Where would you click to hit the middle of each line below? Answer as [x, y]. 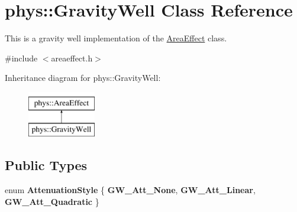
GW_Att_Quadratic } [52, 201]
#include [21, 58]
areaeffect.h [72, 58]
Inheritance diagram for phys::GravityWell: [83, 78]
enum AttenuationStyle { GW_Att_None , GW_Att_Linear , [130, 190]
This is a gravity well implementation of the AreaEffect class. [116, 38]
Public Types [46, 165]
